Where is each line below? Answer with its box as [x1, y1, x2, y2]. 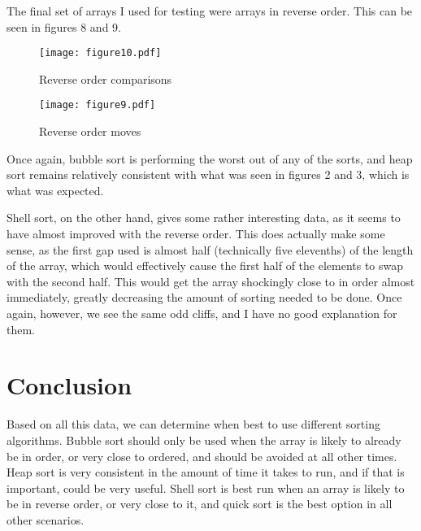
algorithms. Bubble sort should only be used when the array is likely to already [7, 431, 401, 448]
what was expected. [7, 181, 104, 198]
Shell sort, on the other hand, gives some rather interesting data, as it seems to [7, 209, 401, 226]
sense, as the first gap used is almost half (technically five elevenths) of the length [7, 241, 414, 258]
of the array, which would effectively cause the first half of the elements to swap [7, 257, 404, 274]
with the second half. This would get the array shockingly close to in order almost [7, 272, 415, 289]
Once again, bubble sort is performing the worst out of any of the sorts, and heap [7, 150, 413, 167]
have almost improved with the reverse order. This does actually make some [7, 225, 385, 242]
